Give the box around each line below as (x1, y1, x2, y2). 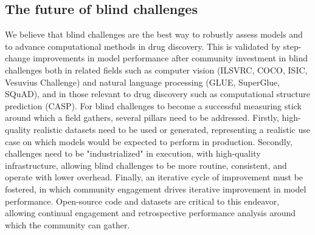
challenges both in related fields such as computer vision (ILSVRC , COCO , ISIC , (5, 63, 308, 76)
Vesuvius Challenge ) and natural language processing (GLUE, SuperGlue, (5, 75, 280, 88)
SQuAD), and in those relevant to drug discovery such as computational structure (5, 87, 311, 100)
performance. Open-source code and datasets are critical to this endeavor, (5, 194, 280, 207)
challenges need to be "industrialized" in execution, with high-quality (5, 147, 261, 160)
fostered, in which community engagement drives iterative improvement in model (5, 182, 306, 195)
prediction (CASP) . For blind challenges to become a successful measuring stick (5, 99, 302, 112)
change (5, 52, 30, 64)
